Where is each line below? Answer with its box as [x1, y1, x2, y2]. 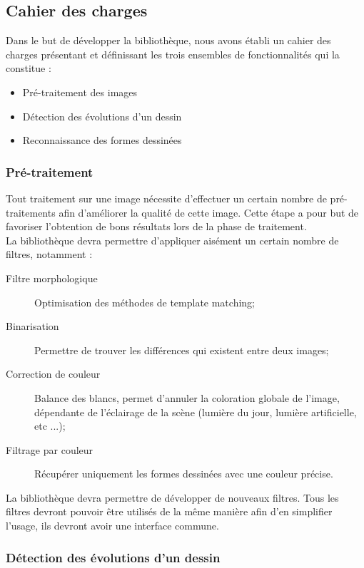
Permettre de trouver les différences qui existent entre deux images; [34, 342, 329, 357]
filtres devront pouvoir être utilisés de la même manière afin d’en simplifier [6, 504, 333, 519]
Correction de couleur [6, 366, 101, 381]
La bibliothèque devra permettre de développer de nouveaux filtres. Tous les [6, 490, 339, 505]
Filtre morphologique [6, 270, 98, 285]
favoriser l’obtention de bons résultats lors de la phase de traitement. [6, 219, 307, 234]
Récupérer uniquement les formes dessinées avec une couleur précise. [34, 466, 333, 481]
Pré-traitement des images [22, 84, 138, 99]
